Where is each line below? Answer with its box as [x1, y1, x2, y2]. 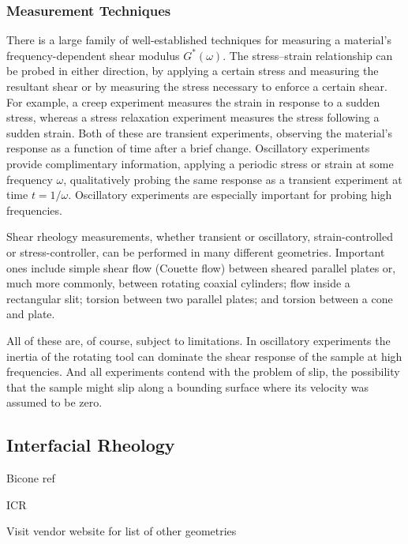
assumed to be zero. [6, 394, 103, 411]
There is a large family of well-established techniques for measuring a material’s [6, 32, 391, 48]
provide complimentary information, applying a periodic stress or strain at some [6, 155, 394, 171]
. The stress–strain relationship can [223, 47, 393, 63]
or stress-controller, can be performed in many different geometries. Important [6, 243, 385, 260]
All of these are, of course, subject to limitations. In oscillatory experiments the [6, 332, 391, 348]
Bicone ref [6, 470, 55, 486]
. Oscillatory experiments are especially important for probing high [68, 186, 392, 203]
